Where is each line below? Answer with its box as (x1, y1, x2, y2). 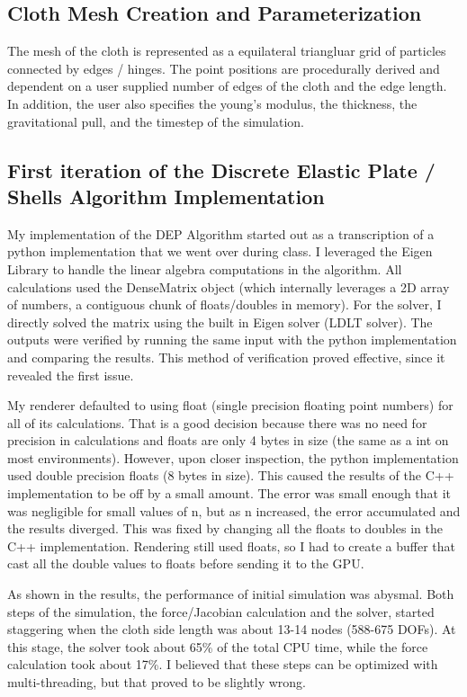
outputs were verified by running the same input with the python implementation (7, 330, 457, 349)
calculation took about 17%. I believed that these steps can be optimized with (7, 655, 438, 674)
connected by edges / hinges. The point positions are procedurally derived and (7, 58, 440, 77)
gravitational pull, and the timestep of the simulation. (7, 112, 305, 130)
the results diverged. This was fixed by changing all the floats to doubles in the (7, 519, 443, 538)
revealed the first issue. (7, 365, 134, 384)
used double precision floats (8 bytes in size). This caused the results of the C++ (7, 466, 454, 485)
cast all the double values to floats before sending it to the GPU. (7, 554, 364, 573)
